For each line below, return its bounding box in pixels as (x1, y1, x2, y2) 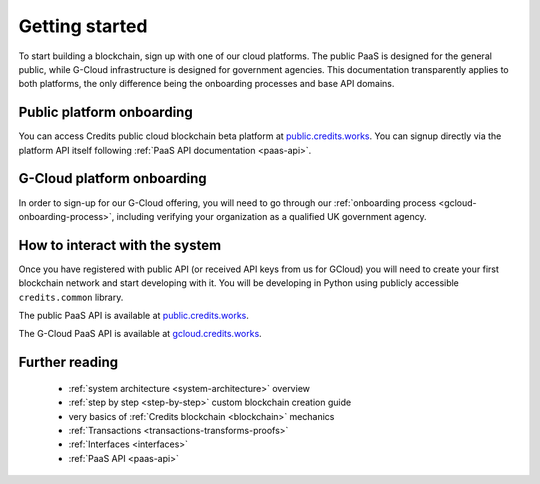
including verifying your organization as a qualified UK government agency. (116, 210, 427, 222)
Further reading (18, 354, 119, 371)
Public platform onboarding (18, 104, 194, 121)
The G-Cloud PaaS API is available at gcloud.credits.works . (18, 328, 262, 340)
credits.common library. (18, 291, 124, 303)
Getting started (18, 15, 148, 37)
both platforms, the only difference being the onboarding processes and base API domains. (18, 78, 395, 90)
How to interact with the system (18, 236, 222, 254)
